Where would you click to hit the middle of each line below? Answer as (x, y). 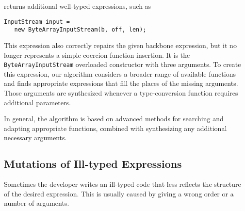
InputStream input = (37, 22)
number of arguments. (37, 203)
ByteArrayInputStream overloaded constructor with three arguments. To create (122, 64)
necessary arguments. (35, 138)
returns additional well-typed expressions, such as (78, 6)
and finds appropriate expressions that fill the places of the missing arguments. (121, 83)
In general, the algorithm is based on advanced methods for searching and (114, 119)
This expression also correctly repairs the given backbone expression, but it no (120, 45)
